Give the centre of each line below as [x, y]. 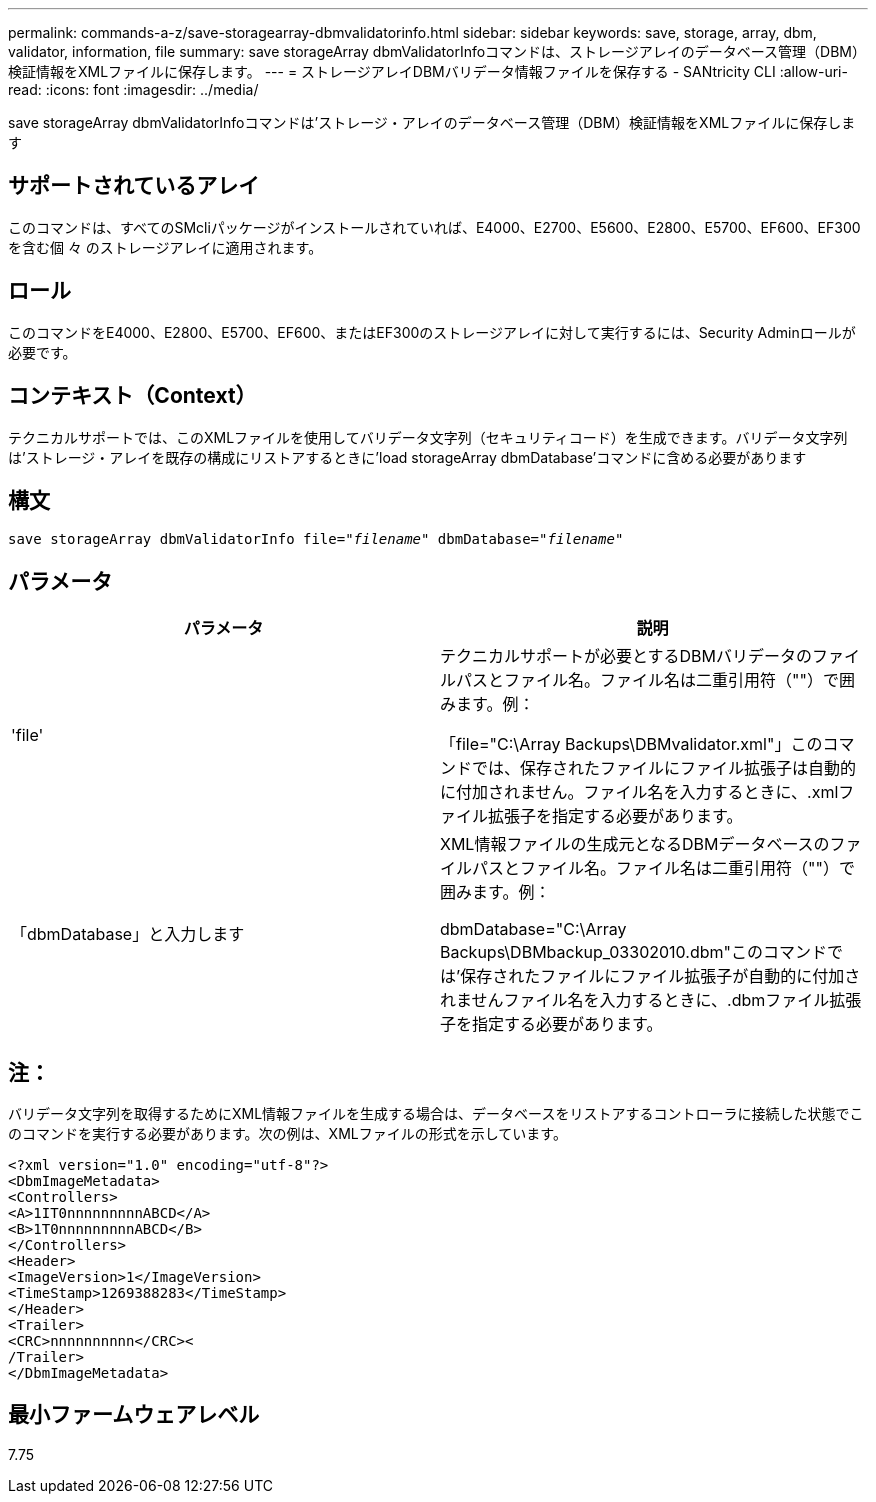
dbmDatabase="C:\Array [533, 929]
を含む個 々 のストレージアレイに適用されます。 [165, 247]
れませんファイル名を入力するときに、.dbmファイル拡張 [651, 1000]
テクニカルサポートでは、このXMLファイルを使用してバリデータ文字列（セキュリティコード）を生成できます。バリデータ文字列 [428, 437]
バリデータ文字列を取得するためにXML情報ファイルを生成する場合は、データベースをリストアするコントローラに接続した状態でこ [436, 1114]
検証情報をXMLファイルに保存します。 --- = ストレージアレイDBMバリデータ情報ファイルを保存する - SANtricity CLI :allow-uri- [428, 71]
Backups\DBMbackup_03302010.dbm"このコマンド [633, 952]
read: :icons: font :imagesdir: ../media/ [133, 89]
